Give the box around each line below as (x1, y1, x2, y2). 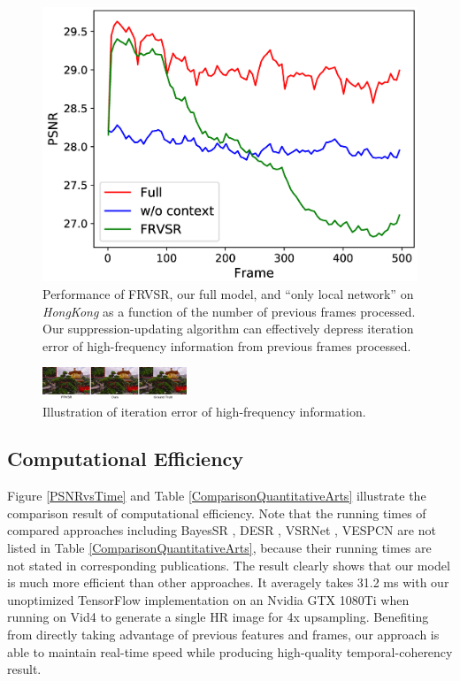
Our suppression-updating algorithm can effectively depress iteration (42, 319, 414, 338)
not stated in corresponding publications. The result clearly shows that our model (7, 555, 450, 574)
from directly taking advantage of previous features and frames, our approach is (7, 625, 440, 644)
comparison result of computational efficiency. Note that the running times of (7, 503, 426, 522)
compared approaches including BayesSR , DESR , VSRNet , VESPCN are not (7, 521, 436, 539)
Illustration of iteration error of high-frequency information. (42, 402, 366, 420)
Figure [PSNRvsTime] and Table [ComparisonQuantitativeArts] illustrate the (7, 486, 426, 505)
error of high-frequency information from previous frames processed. (42, 336, 411, 355)
